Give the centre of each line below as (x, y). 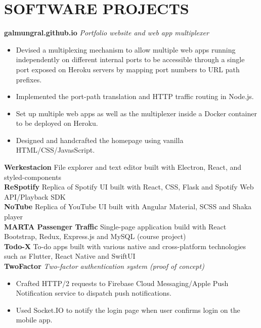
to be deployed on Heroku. (57, 123)
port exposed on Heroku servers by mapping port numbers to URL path (128, 69)
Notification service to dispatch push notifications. (94, 293)
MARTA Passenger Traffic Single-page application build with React (115, 226)
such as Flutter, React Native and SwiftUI (70, 256)
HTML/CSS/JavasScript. (55, 150)
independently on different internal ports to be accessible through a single (130, 59)
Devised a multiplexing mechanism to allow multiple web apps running (126, 49)
